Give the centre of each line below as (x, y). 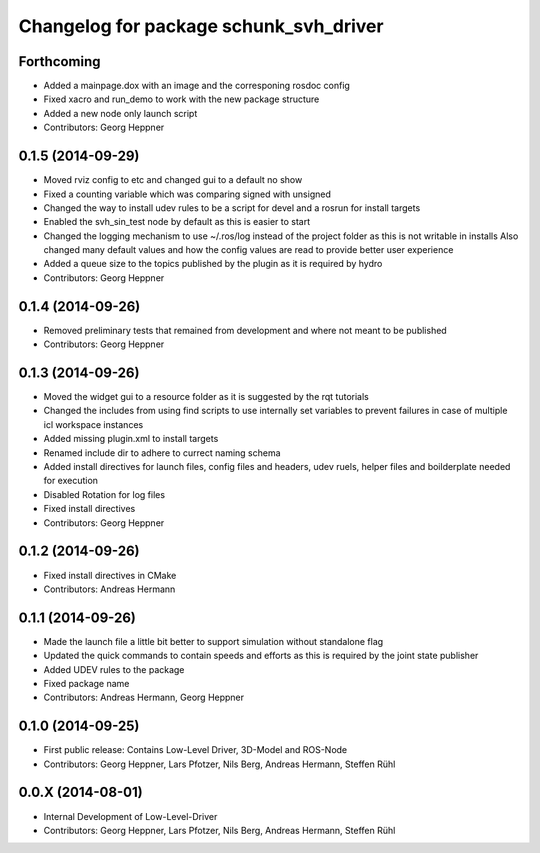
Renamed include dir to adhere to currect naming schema (162, 452)
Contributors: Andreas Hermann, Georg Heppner (144, 697)
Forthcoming (59, 61)
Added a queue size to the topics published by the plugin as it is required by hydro (213, 264)
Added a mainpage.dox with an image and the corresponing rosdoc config (196, 86)
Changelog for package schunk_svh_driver (201, 26)
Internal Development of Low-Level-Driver (130, 816)
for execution (71, 481)
